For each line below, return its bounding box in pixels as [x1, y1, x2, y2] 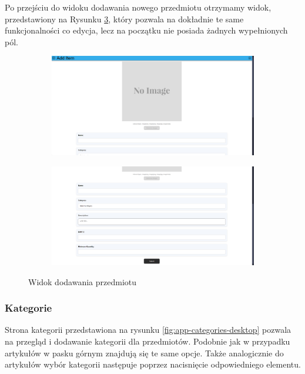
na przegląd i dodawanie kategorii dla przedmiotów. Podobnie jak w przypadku [5, 335, 290, 347]
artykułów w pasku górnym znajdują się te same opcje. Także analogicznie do [5, 346, 284, 359]
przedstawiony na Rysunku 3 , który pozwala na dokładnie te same [5, 12, 244, 25]
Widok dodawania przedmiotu [28, 275, 137, 288]
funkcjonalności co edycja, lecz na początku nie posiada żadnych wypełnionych [5, 24, 288, 36]
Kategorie [5, 300, 52, 315]
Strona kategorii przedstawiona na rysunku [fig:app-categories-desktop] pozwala [5, 323, 291, 336]
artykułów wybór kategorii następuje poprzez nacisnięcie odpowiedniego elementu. [5, 358, 301, 370]
